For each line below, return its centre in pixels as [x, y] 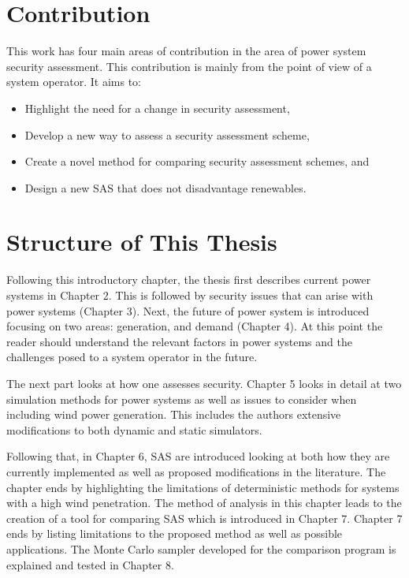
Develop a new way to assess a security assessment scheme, [167, 134]
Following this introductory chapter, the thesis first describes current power [189, 280]
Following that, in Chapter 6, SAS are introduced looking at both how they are [198, 456]
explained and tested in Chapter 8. [90, 564]
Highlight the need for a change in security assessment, [157, 108]
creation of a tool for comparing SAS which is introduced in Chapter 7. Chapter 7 [204, 518]
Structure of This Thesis [142, 242]
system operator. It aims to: [74, 82]
